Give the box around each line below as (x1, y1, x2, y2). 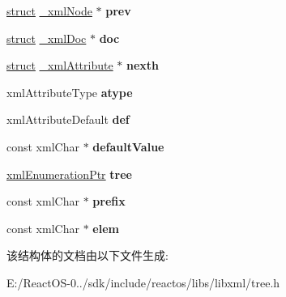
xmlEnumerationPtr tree (6, 165, 132, 182)
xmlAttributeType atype (6, 83, 133, 100)
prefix (92, 193, 126, 210)
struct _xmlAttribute (6, 57, 113, 74)
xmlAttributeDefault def (6, 111, 130, 128)
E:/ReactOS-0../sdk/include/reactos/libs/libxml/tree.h (6, 274, 280, 291)
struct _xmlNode (6, 2, 92, 19)
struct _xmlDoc (6, 29, 87, 46)
